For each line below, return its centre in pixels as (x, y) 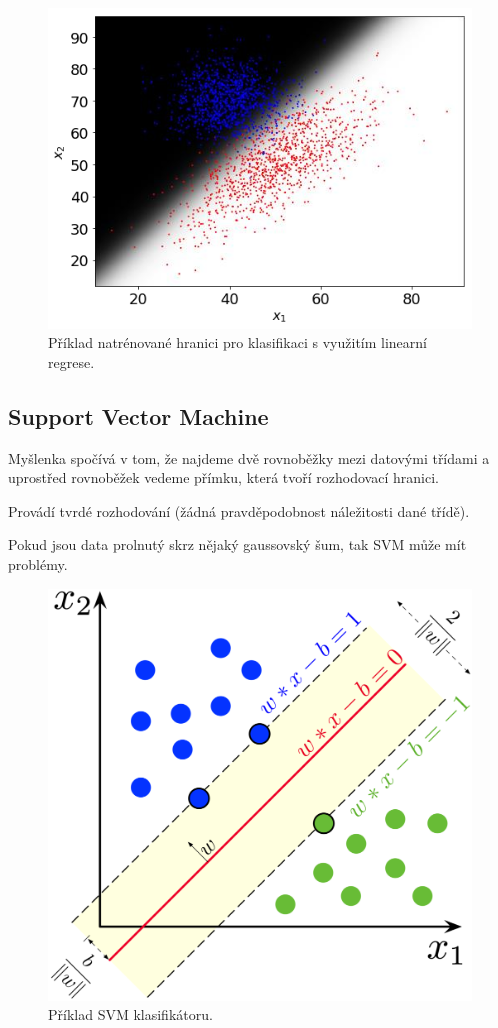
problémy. (38, 564)
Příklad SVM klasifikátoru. (130, 1014)
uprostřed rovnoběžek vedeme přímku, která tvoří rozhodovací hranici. (223, 477)
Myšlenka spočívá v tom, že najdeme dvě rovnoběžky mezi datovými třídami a (249, 457)
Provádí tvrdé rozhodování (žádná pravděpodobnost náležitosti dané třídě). (239, 510)
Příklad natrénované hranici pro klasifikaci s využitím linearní (237, 342)
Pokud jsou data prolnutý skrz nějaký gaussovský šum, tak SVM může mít (237, 544)
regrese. (71, 361)
